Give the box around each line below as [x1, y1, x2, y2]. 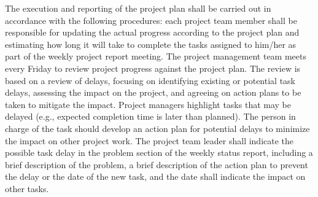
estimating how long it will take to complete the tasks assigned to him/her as [5, 37, 297, 50]
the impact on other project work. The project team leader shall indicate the [5, 134, 294, 147]
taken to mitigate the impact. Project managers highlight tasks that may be [5, 98, 291, 110]
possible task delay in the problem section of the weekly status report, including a [5, 146, 313, 159]
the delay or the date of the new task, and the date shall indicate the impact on [5, 170, 306, 183]
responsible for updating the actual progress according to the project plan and [5, 26, 300, 39]
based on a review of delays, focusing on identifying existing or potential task [5, 74, 295, 87]
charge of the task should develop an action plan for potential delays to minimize [5, 122, 310, 134]
